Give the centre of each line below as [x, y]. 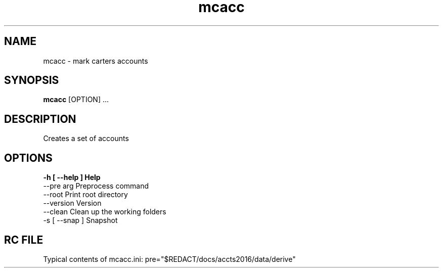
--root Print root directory [85, 195]
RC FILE [24, 240]
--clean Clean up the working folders [105, 212]
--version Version [72, 203]
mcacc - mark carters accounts [96, 61]
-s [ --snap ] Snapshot [80, 220]
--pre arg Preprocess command [96, 186]
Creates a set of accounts [86, 139]
